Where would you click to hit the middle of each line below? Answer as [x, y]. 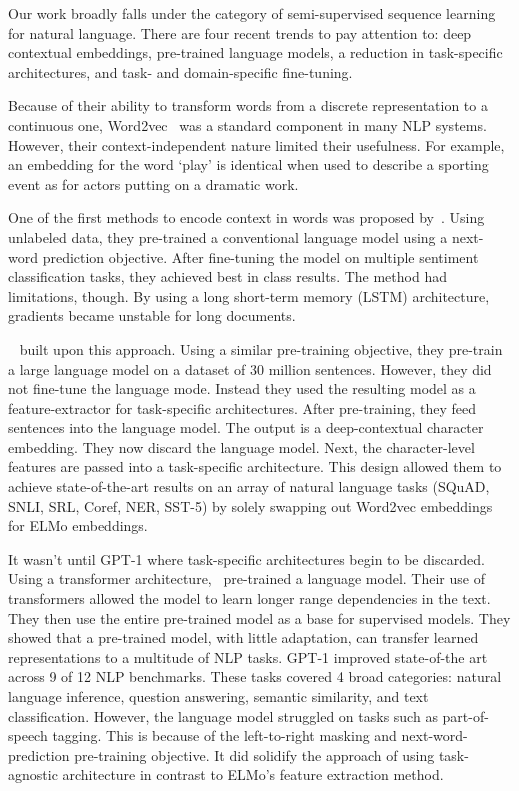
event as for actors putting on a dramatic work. [153, 183]
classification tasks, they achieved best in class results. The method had [227, 276]
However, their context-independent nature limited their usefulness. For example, [256, 144]
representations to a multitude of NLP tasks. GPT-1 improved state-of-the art [248, 656]
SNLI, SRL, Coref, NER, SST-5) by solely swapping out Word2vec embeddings [250, 505]
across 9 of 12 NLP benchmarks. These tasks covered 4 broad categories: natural [255, 676]
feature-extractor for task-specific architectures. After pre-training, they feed [242, 407]
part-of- [465, 715]
